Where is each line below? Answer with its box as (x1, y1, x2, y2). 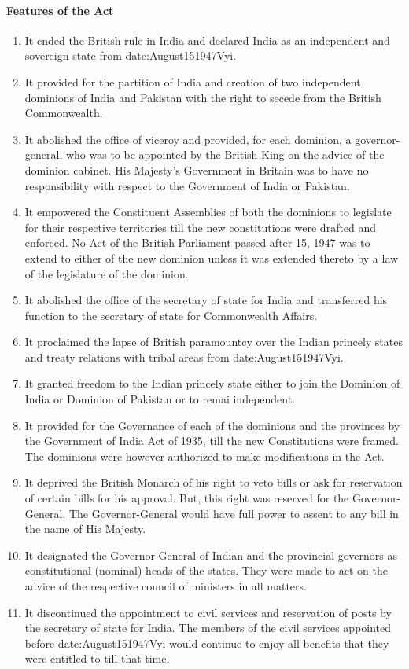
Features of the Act (6, 2, 114, 18)
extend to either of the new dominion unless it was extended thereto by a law (24, 249, 399, 266)
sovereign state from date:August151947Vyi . (24, 47, 237, 64)
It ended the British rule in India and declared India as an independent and (24, 31, 390, 48)
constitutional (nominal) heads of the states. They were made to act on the (24, 562, 388, 579)
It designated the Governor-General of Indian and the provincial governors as (24, 546, 397, 563)
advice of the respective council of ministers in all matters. (24, 578, 307, 594)
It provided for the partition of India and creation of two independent (24, 73, 361, 90)
